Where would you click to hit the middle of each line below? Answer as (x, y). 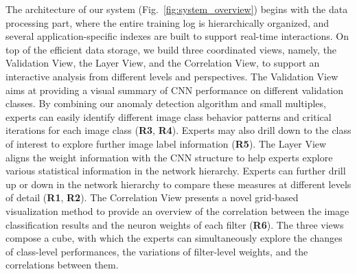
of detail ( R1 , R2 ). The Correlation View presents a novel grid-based (152, 197)
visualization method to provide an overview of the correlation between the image (177, 210)
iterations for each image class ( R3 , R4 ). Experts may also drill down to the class (178, 130)
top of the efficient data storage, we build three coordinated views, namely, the (171, 49)
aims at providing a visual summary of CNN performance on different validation (174, 90)
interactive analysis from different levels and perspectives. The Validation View (172, 76)
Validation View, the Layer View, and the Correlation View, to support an (163, 63)
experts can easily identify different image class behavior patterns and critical (169, 116)
